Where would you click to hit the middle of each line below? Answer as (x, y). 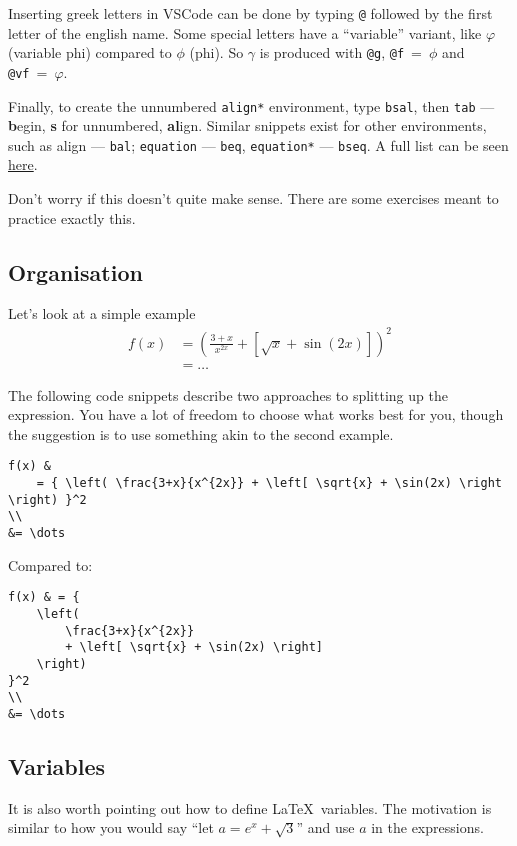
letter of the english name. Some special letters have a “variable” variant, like (245, 32)
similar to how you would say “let (111, 827)
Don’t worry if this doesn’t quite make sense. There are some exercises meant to (253, 198)
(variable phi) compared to (90, 52)
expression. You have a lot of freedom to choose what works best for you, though (256, 414)
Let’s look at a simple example (102, 313)
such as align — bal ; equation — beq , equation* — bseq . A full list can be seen (258, 144)
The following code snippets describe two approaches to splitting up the (228, 394)
